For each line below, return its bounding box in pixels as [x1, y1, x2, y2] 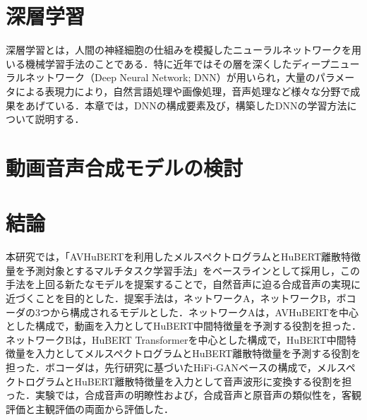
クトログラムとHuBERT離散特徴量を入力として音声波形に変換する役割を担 [6, 373, 352, 388]
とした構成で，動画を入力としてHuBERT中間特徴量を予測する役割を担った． [6, 318, 361, 333]
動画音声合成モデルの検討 [6, 152, 243, 181]
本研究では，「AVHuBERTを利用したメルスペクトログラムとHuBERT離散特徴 [6, 249, 361, 264]
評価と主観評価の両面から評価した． [6, 401, 174, 416]
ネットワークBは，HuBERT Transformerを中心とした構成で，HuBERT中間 [6, 332, 347, 347]
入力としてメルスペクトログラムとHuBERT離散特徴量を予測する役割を [35, 346, 361, 361]
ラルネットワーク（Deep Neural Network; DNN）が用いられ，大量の [6, 70, 315, 85]
